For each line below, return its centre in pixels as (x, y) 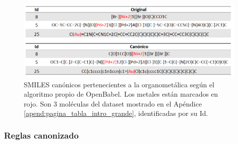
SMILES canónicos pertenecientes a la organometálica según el (119, 84)
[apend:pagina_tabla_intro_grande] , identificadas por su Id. (116, 113)
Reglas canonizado (41, 135)
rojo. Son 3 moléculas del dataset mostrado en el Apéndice (113, 103)
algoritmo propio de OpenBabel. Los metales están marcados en (121, 94)
